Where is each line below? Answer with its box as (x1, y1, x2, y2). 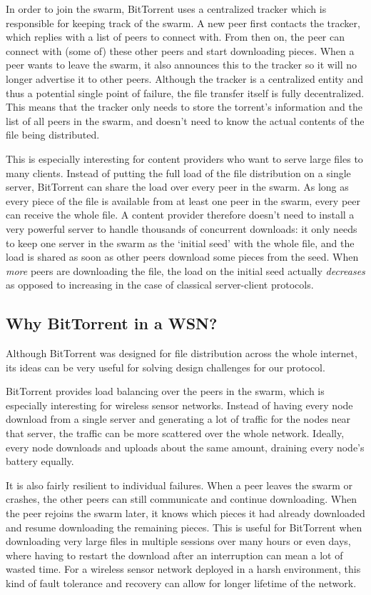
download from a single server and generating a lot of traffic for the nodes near (6, 411, 351, 426)
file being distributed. (6, 127, 100, 142)
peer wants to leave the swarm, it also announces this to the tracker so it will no (6, 57, 357, 72)
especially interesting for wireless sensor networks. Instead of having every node (6, 397, 353, 412)
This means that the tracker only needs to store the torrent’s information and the (6, 99, 362, 114)
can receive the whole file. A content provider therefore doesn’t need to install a (6, 207, 355, 222)
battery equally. (6, 454, 74, 469)
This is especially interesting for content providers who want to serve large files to (6, 151, 363, 166)
